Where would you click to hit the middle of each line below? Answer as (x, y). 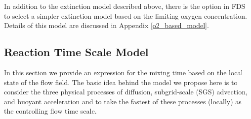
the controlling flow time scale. (50, 111)
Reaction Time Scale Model (76, 52)
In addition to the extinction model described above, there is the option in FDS (125, 6)
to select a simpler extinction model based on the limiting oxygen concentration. (125, 15)
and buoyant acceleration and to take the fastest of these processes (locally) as (123, 101)
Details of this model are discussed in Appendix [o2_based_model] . (106, 25)
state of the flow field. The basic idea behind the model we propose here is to (121, 82)
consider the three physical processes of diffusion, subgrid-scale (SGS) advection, (126, 92)
